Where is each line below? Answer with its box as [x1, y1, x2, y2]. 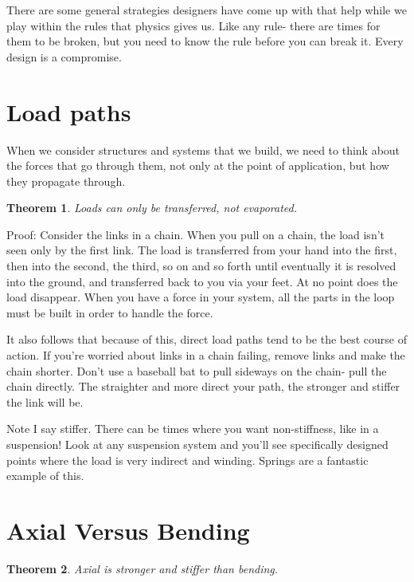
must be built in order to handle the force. [6, 304, 213, 320]
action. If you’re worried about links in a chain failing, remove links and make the [6, 347, 405, 364]
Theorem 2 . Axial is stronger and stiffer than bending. [6, 560, 279, 576]
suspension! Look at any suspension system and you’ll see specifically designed [6, 436, 389, 452]
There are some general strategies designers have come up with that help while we [6, 2, 407, 18]
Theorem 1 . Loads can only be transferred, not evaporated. [6, 199, 297, 216]
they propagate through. [6, 172, 126, 189]
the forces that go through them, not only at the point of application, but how [6, 157, 389, 174]
